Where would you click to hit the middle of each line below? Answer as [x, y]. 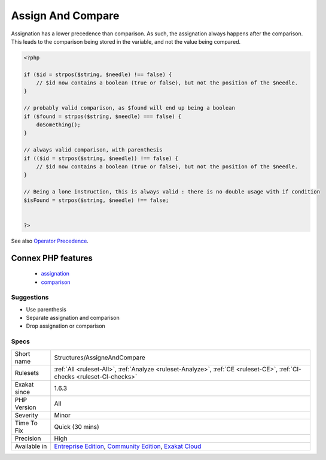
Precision [28, 438]
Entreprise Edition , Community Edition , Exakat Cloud [128, 446]
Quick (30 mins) [77, 426]
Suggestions [30, 298]
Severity [26, 415]
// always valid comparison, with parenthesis [93, 150]
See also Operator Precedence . [50, 241]
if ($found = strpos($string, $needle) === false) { [103, 116]
